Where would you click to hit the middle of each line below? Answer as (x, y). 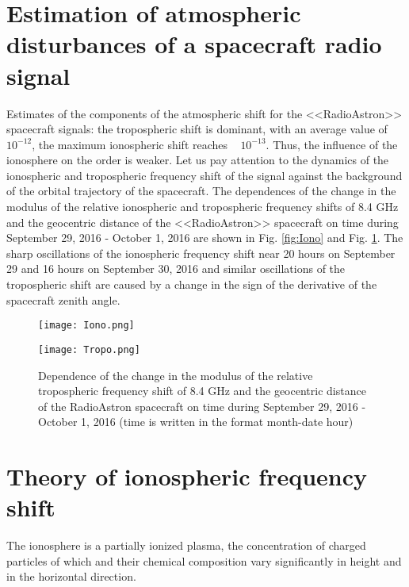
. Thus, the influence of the (332, 144)
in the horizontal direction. (71, 576)
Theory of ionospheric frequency (187, 476)
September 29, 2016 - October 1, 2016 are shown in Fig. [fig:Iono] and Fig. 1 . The (205, 238)
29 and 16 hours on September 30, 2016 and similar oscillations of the (176, 269)
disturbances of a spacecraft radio (194, 44)
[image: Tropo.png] (89, 349)
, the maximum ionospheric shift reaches (130, 144)
